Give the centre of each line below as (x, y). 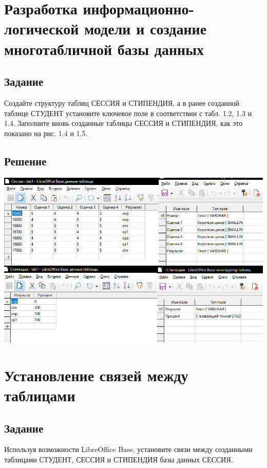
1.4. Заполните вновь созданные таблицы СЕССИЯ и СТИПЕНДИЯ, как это (123, 123)
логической (42, 29)
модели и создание (146, 29)
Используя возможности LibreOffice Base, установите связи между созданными (128, 449)
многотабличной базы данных (104, 49)
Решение (25, 161)
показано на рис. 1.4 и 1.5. (46, 133)
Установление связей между (96, 375)
